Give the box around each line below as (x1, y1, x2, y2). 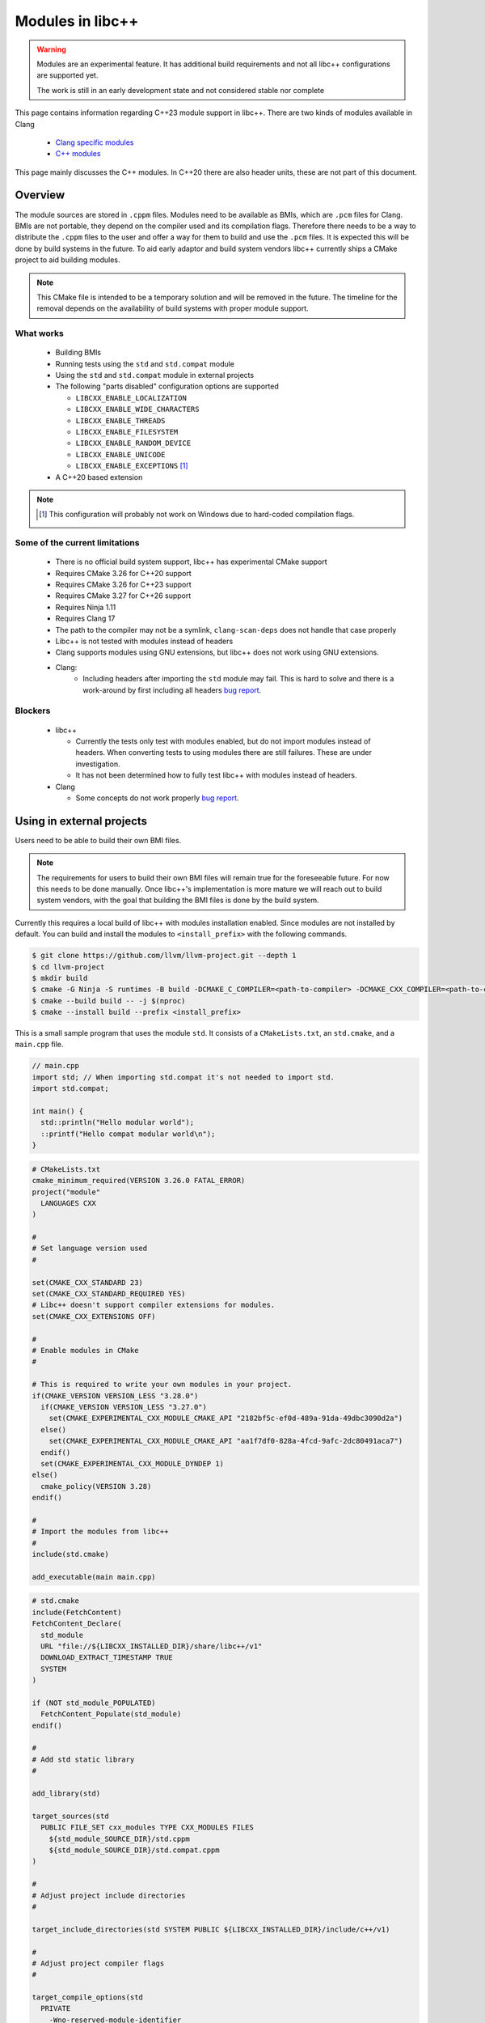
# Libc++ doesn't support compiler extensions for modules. (32, 1300, 276, 1310)
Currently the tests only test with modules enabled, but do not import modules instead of (75, 736, 371, 746)
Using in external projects (15, 814, 148, 828)
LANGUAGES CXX (40, 1198, 97, 1207)
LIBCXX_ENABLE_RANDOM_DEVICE (75, 439, 192, 448)
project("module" (32, 1187, 101, 1197)
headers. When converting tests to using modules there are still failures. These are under (75, 748, 372, 757)
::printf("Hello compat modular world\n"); (40, 1129, 216, 1139)
